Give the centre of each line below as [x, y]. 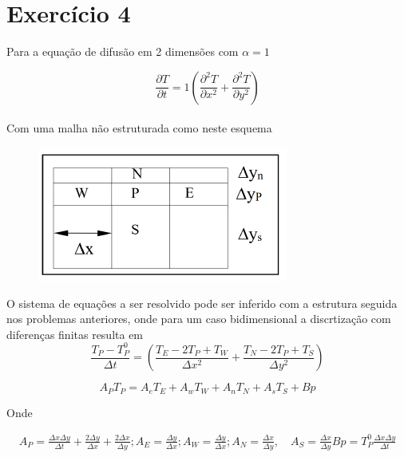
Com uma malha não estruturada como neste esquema [139, 128]
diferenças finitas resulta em [75, 334]
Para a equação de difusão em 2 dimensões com [123, 51]
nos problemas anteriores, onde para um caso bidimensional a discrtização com [199, 319]
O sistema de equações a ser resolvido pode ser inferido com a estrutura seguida [202, 303]
